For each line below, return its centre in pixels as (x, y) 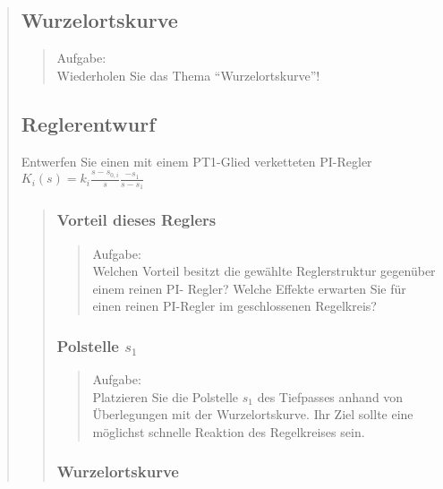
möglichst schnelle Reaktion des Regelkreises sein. (229, 431)
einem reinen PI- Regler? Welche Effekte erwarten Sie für (249, 288)
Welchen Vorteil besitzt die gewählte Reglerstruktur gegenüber (264, 271)
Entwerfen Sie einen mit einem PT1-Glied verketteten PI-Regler (196, 161)
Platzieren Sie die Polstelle (166, 396)
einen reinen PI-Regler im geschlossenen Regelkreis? (234, 306)
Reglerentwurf (88, 123)
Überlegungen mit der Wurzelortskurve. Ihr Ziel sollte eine (253, 414)
